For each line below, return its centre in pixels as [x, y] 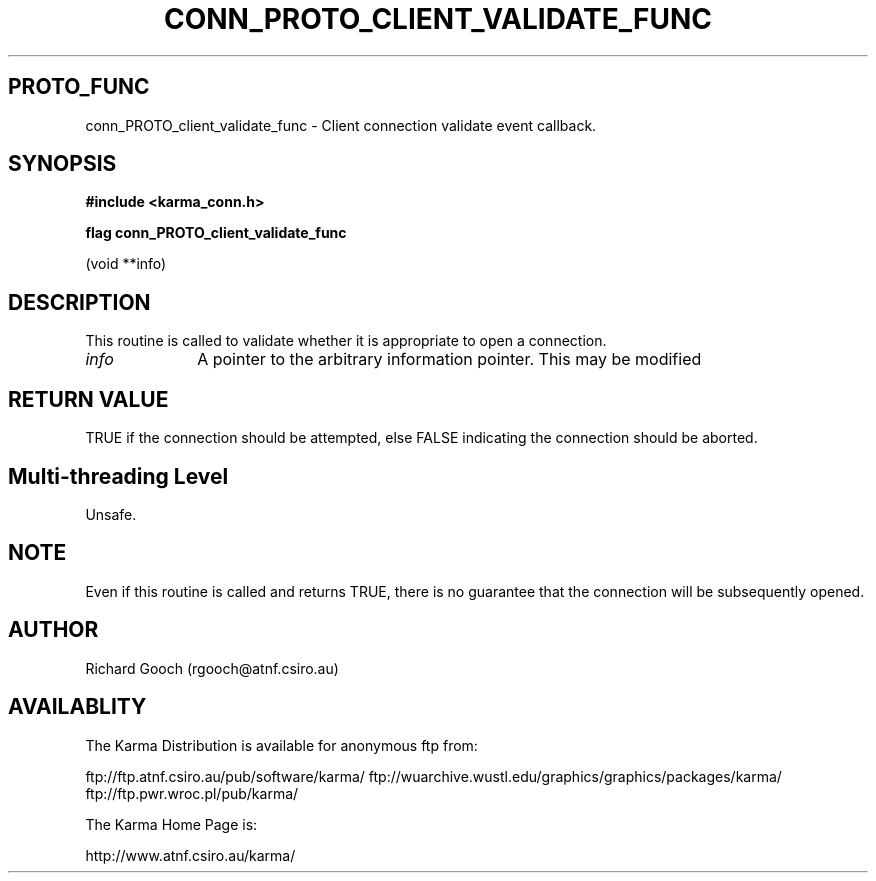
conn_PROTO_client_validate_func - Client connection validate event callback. [341, 125]
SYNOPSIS [62, 164]
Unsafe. [111, 514]
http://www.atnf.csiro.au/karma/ [190, 855]
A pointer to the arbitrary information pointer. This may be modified [449, 359]
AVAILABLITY [77, 707]
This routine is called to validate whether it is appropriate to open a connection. [346, 341]
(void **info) [126, 264]
